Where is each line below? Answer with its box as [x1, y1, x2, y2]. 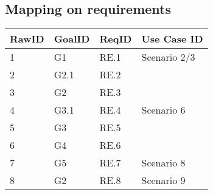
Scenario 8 [141, 156, 186, 170]
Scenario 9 [141, 173, 186, 188]
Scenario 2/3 [141, 50, 195, 64]
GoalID [54, 32, 90, 46]
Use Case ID [141, 32, 203, 46]
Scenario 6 [141, 103, 186, 117]
